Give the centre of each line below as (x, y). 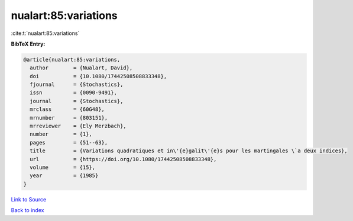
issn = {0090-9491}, (74, 93)
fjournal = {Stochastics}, (77, 85)
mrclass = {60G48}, (67, 109)
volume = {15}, (63, 167)
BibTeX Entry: (28, 44)
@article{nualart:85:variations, (72, 60)
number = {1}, (61, 134)
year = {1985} (64, 176)
